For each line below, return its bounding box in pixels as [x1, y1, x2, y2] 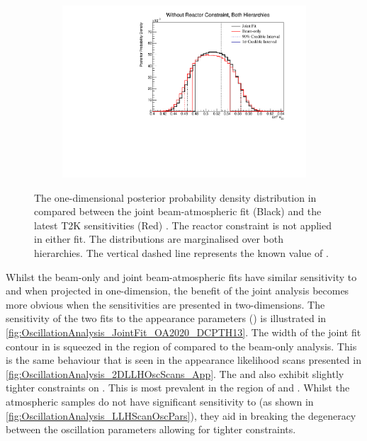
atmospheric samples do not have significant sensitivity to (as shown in [6, 394, 314, 409]
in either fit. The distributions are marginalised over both [34, 231, 284, 246]
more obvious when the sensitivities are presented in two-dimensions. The [6, 297, 325, 311]
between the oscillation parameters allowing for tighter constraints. [6, 422, 296, 437]
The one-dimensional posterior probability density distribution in [34, 190, 317, 205]
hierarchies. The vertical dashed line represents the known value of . [34, 246, 329, 260]
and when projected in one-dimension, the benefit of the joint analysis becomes [6, 283, 349, 298]
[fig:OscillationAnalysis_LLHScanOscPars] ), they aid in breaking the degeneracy [6, 408, 356, 423]
